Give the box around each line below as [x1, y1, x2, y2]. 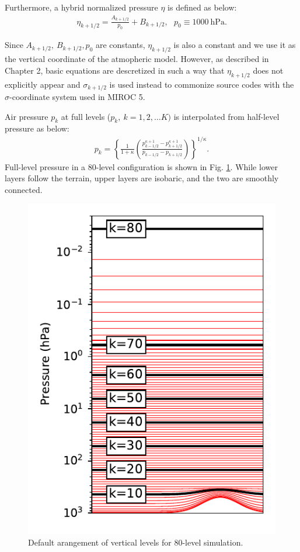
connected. [5, 183, 43, 195]
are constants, [96, 39, 145, 51]
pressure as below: [5, 122, 69, 134]
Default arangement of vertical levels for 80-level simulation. [28, 536, 243, 548]
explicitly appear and [5, 78, 81, 90]
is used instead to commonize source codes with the [109, 78, 294, 90]
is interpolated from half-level [173, 110, 280, 122]
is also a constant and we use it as [173, 39, 296, 51]
